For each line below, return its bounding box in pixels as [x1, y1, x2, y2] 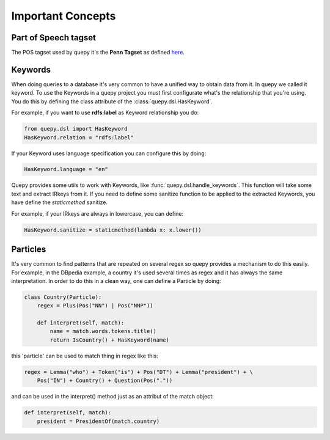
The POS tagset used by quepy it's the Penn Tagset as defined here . [11, 49, 185, 56]
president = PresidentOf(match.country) [37, 417, 160, 425]
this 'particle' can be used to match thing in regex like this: [11, 352, 158, 359]
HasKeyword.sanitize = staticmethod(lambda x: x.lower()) [24, 226, 202, 233]
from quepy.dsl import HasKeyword [24, 125, 128, 133]
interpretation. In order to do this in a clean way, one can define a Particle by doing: [11, 277, 221, 284]
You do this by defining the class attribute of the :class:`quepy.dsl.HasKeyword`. [11, 98, 213, 105]
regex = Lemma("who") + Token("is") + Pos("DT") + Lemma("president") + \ [24, 369, 254, 375]
